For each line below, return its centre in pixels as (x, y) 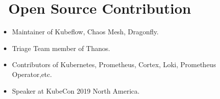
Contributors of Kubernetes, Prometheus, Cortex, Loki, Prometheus (114, 64)
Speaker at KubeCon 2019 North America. (76, 90)
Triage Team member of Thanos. (61, 48)
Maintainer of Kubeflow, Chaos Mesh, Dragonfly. (85, 32)
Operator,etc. (32, 74)
